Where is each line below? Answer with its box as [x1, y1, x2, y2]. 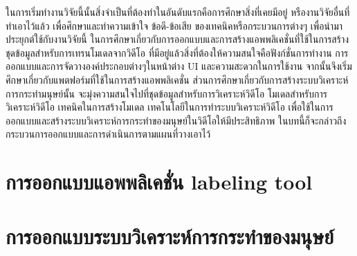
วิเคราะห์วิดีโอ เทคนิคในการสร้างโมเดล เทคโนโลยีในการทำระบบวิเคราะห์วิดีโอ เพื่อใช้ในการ [6, 100, 333, 114]
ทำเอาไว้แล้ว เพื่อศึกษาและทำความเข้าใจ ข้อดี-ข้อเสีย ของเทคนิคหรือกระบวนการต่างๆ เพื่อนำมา [6, 18, 343, 33]
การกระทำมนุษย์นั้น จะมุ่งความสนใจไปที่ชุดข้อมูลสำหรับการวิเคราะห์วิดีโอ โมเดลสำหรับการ [6, 86, 327, 100]
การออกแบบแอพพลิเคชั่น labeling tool [6, 167, 313, 196]
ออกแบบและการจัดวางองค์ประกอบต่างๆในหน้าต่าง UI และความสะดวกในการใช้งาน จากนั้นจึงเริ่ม [6, 59, 352, 73]
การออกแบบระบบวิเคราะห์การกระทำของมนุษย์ [6, 221, 334, 250]
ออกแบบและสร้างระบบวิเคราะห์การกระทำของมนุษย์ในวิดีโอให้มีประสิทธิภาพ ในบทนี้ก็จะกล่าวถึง [6, 113, 347, 127]
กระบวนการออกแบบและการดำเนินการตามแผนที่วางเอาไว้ [6, 127, 211, 141]
